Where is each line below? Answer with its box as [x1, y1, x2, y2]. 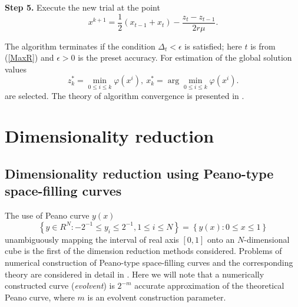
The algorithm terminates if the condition [5, 39, 155, 52]
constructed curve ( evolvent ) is [5, 279, 115, 292]
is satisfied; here [184, 39, 242, 52]
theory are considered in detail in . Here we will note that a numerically [5, 268, 264, 280]
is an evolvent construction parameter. [87, 291, 226, 303]
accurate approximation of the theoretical [134, 279, 284, 292]
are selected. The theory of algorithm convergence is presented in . [5, 89, 244, 101]
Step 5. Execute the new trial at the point [5, 1, 160, 13]
